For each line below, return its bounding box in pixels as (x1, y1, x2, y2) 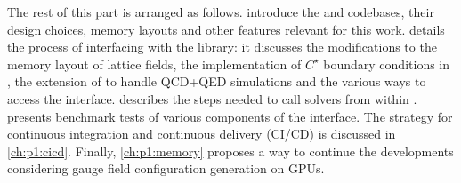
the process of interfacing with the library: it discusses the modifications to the (7, 37, 437, 56)
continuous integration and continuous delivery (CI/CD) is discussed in (7, 124, 396, 143)
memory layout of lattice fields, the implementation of (7, 54, 302, 73)
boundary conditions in (323, 54, 450, 73)
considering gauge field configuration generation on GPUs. (7, 159, 325, 178)
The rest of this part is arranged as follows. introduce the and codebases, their (7, 3, 434, 20)
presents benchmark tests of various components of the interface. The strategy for (7, 107, 453, 125)
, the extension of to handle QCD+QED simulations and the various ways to (7, 72, 426, 91)
